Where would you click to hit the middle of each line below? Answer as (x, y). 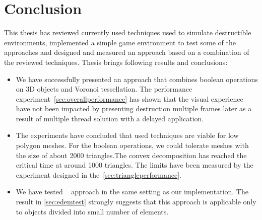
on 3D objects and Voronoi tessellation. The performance (104, 89)
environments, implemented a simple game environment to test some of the (120, 42)
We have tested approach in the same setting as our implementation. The (132, 192)
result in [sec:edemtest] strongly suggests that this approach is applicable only (136, 202)
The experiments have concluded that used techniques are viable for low (127, 135)
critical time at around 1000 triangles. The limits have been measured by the (135, 165)
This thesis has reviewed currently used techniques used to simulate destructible (128, 32)
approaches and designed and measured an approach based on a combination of (127, 52)
